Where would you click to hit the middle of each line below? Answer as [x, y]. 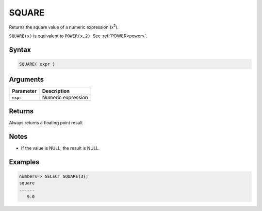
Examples [24, 162]
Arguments [26, 80]
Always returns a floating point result [46, 122]
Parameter [24, 91]
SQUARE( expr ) [37, 64]
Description [56, 91]
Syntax [20, 50]
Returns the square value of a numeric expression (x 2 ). [64, 27]
